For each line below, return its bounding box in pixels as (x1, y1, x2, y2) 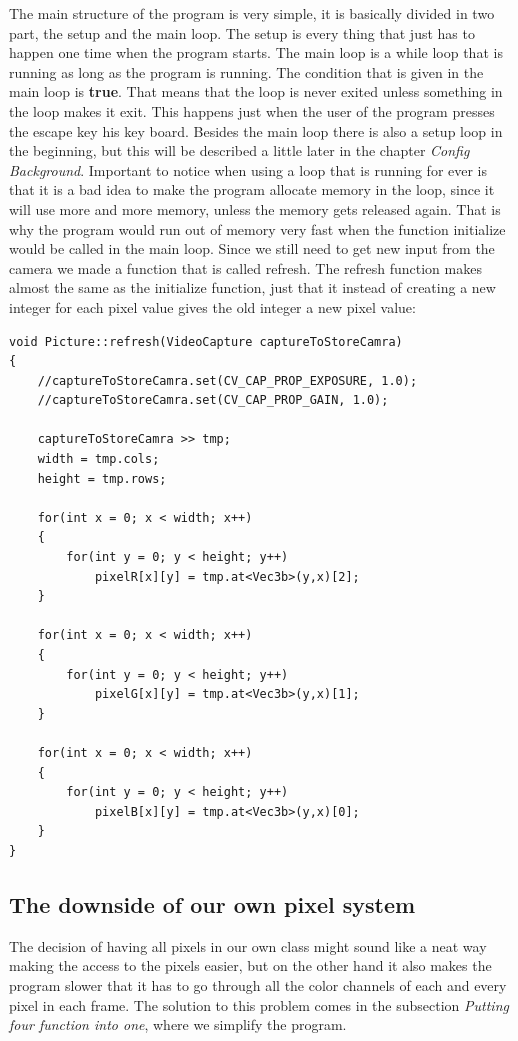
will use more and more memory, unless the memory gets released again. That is (9, 198, 501, 219)
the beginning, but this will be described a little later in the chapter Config (9, 140, 470, 161)
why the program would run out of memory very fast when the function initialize (9, 218, 506, 239)
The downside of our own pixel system (9, 888, 416, 919)
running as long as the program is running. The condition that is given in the (9, 61, 484, 82)
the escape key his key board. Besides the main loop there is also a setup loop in (9, 120, 503, 141)
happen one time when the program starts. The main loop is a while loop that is (9, 42, 503, 63)
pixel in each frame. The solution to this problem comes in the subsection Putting (9, 994, 509, 1015)
